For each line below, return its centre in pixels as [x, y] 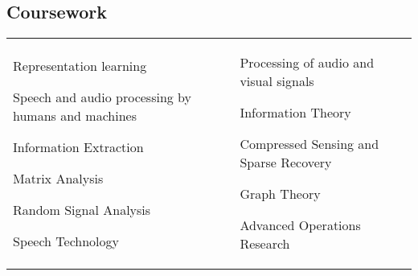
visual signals [277, 81]
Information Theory [295, 113]
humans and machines [75, 115]
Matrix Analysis [58, 178]
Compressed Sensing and [309, 144]
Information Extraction [78, 146]
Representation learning [80, 65]
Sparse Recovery [286, 163]
